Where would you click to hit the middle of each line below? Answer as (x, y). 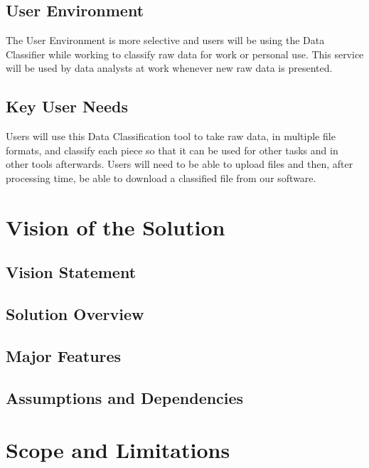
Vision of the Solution (116, 227)
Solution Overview (75, 314)
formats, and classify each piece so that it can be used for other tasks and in (172, 150)
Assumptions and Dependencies (125, 397)
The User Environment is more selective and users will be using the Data (165, 40)
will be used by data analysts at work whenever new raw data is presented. (169, 68)
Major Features (64, 355)
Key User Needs (67, 106)
